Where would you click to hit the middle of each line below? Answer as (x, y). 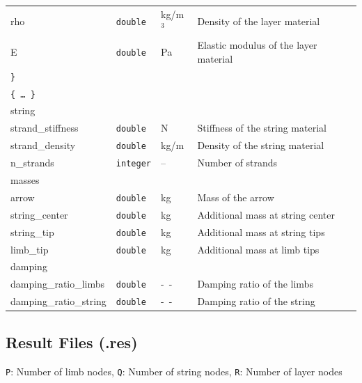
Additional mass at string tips (261, 232)
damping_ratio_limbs (58, 284)
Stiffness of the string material (262, 128)
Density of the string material (261, 145)
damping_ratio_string (58, 301)
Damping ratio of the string (256, 301)
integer (133, 164)
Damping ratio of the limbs (255, 284)
